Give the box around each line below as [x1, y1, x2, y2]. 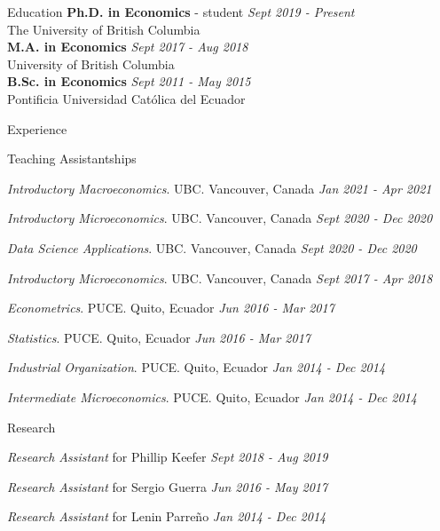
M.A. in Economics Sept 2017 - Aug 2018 [7, 37, 248, 56]
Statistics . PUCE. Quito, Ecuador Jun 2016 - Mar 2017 [7, 328, 310, 346]
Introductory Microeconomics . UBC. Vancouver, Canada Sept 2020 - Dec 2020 [7, 209, 433, 227]
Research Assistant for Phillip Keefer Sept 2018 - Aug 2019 [7, 448, 328, 466]
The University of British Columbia [7, 20, 200, 38]
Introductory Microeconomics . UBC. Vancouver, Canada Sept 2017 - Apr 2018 [7, 268, 433, 287]
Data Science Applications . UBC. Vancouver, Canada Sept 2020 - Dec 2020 [7, 238, 417, 257]
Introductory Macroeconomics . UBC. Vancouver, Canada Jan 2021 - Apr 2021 [7, 178, 432, 197]
